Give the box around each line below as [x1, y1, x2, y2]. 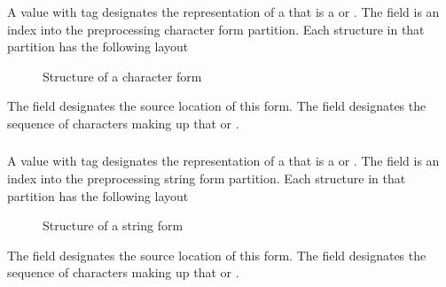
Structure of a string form [43, 216, 184, 235]
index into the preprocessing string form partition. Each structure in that [7, 169, 406, 187]
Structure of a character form [43, 66, 202, 85]
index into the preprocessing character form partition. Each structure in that [7, 19, 425, 38]
